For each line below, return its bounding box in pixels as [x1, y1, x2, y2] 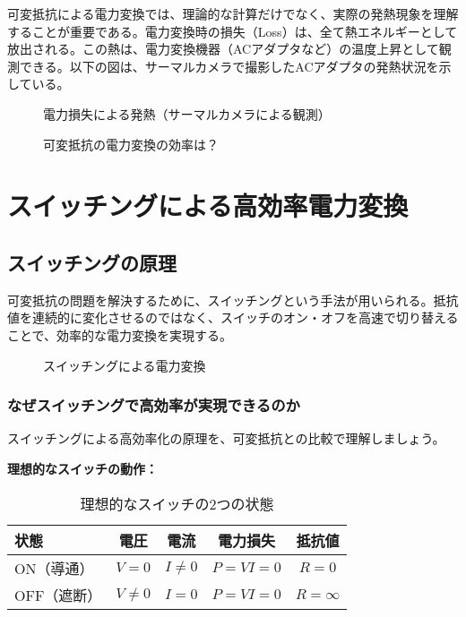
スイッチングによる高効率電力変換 [7, 187, 409, 224]
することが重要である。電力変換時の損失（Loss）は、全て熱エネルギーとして [7, 21, 458, 40]
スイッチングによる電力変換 [43, 356, 206, 374]
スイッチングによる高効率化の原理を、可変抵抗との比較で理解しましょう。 [7, 429, 445, 448]
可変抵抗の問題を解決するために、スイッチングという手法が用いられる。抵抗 [7, 290, 459, 309]
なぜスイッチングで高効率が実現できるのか [7, 394, 300, 416]
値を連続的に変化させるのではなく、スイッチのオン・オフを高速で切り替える [7, 308, 459, 327]
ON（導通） [14, 557, 94, 578]
